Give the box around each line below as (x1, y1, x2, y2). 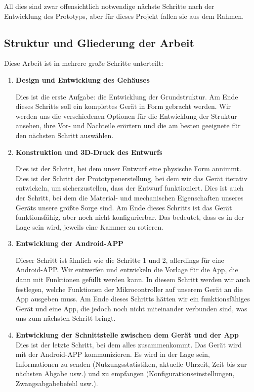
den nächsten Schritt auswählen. (15, 130, 114, 140)
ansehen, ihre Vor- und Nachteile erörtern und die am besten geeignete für (15, 120, 241, 131)
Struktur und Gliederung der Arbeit (4, 35, 194, 50)
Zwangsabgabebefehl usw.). (15, 378, 98, 389)
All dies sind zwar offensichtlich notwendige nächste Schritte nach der (4, 1, 214, 11)
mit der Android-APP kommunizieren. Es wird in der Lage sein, (15, 349, 210, 359)
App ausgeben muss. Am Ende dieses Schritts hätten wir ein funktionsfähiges (15, 294, 250, 304)
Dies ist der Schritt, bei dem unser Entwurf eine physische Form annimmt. (15, 163, 241, 174)
